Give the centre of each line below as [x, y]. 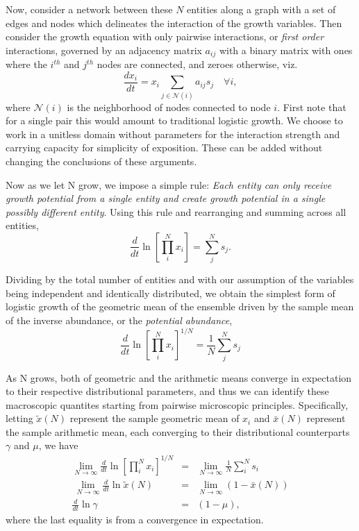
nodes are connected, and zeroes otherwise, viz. [197, 64]
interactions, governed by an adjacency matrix [104, 50]
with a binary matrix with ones [286, 50]
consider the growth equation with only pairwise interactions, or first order [165, 36]
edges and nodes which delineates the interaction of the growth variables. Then [174, 23]
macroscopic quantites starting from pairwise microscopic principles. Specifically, [177, 404]
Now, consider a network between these [89, 9]
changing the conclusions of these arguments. [101, 161]
